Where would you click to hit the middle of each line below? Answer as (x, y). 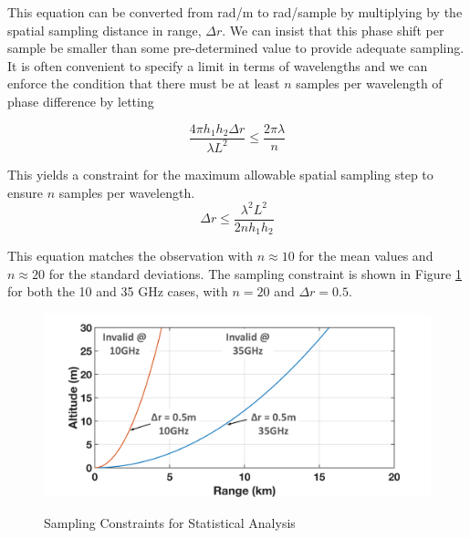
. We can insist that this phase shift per (333, 30)
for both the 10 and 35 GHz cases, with (118, 291)
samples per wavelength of (369, 83)
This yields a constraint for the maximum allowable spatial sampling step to (220, 174)
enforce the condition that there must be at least (144, 83)
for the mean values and (366, 256)
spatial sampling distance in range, (104, 30)
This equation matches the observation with (130, 256)
